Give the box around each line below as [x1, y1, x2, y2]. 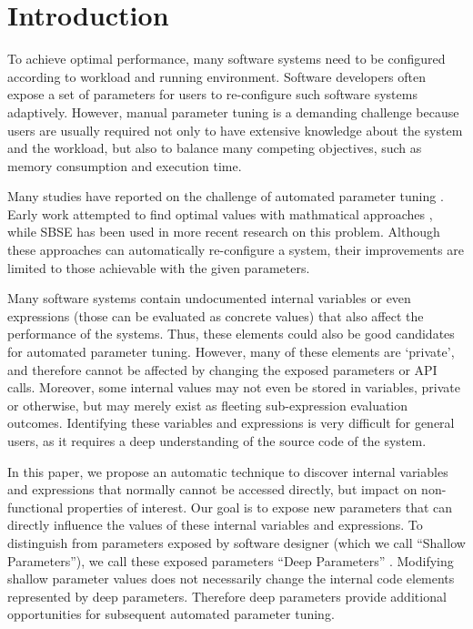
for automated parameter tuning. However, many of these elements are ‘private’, [7, 342, 455, 361]
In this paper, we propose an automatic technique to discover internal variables [7, 462, 448, 481]
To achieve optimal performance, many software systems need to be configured [7, 49, 446, 68]
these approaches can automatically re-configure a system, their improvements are [7, 240, 464, 259]
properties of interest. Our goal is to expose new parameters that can [66, 497, 453, 516]
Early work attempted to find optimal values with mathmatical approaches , [7, 204, 433, 223]
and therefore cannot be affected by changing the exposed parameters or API [7, 360, 438, 379]
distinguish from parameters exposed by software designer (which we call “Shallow [7, 533, 466, 552]
